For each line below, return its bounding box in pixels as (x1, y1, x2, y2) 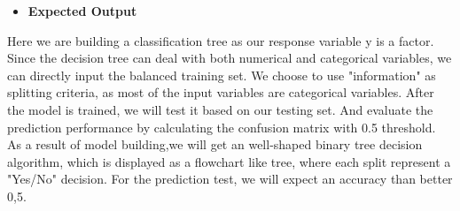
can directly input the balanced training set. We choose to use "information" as (7, 65, 436, 84)
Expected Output (27, 2, 137, 19)
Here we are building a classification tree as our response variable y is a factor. (7, 31, 434, 49)
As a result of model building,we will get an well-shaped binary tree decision (7, 135, 423, 154)
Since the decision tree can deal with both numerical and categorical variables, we (7, 49, 452, 67)
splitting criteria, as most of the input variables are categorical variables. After (7, 83, 434, 102)
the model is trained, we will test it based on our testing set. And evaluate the (7, 100, 433, 118)
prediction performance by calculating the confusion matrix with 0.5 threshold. (7, 117, 436, 136)
